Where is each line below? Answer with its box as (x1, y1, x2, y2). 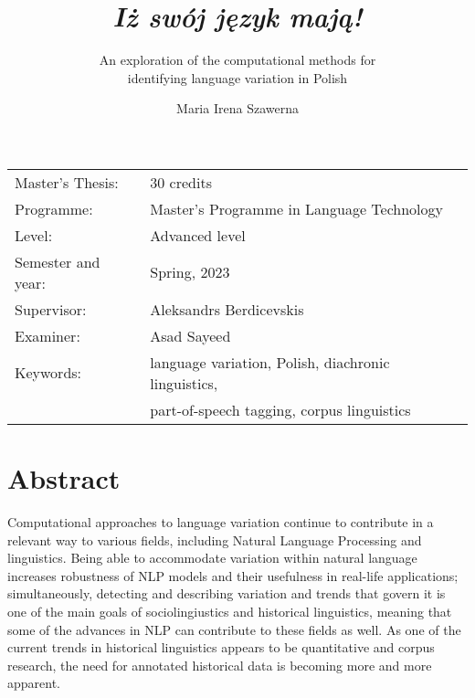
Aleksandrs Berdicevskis (150, 298, 304, 320)
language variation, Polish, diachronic (150, 351, 390, 373)
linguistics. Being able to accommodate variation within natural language (7, 548, 417, 567)
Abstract (7, 460, 121, 497)
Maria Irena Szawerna (176, 99, 299, 118)
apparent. (7, 673, 61, 693)
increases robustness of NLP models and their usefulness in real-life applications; (7, 566, 459, 585)
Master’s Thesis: (15, 171, 119, 193)
